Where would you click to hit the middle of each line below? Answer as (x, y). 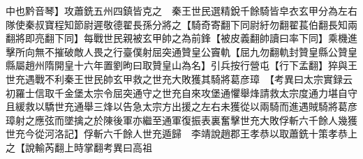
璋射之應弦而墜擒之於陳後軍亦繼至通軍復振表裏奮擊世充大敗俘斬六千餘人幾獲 (181, 120)
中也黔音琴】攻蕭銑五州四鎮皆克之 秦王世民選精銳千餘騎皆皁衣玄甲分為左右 (181, 10)
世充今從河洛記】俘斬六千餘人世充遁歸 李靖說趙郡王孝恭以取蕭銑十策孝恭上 (181, 134)
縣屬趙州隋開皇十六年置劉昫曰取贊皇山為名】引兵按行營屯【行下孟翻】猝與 (177, 65)
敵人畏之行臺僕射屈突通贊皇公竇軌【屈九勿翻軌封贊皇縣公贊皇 (215, 51)
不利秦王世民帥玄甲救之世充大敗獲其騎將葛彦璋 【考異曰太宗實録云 (198, 78)
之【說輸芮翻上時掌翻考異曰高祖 (79, 147)
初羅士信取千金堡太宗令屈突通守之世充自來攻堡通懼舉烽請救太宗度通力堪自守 (181, 92)
